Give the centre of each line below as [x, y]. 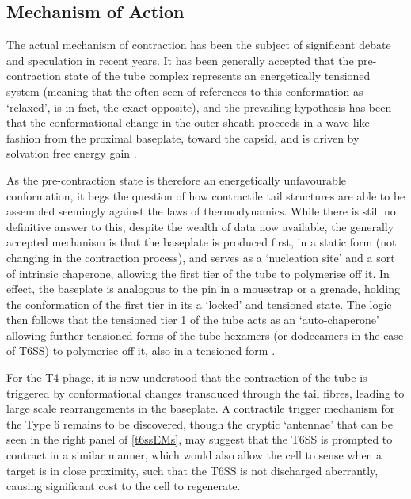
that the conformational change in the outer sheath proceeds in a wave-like [188, 122]
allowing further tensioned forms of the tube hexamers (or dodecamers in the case [205, 335]
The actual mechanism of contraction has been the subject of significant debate [199, 45]
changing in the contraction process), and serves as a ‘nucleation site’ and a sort [201, 257]
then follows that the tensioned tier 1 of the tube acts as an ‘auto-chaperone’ [193, 320]
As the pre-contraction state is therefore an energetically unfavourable [177, 179]
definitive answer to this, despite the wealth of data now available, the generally [200, 226]
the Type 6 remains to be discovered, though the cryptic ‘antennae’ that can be [200, 423]
